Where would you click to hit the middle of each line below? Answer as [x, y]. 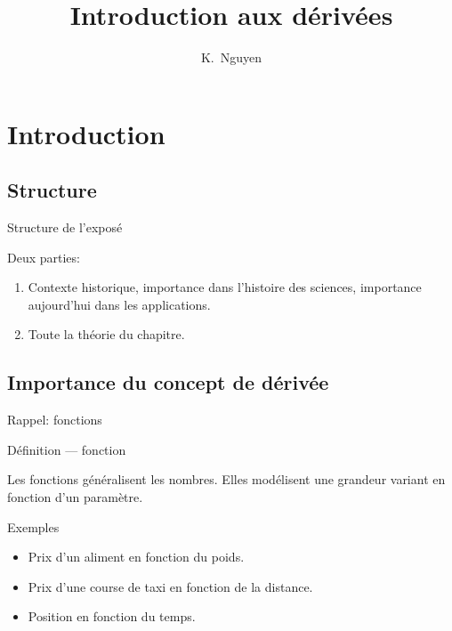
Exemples [33, 526]
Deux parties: [44, 257]
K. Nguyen [231, 57]
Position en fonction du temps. [112, 616]
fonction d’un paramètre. [75, 497]
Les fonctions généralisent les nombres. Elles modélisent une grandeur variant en [226, 479]
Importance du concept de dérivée [168, 382]
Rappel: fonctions [55, 420]
